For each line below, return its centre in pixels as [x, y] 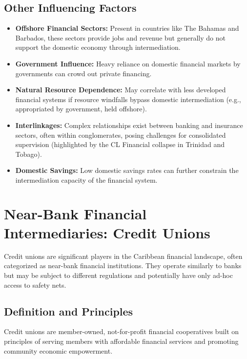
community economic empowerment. [58, 350]
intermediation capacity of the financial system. [86, 179]
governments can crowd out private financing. [83, 73]
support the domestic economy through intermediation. [98, 47]
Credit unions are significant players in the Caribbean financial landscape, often [123, 256]
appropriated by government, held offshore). [81, 109]
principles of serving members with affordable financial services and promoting [121, 341]
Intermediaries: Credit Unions [107, 232]
